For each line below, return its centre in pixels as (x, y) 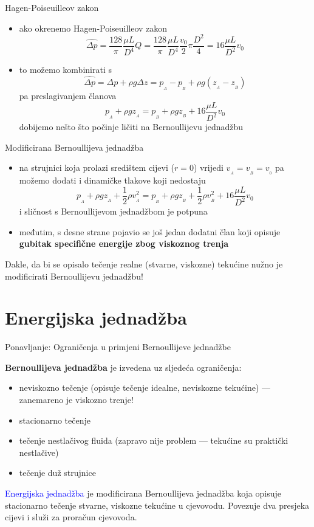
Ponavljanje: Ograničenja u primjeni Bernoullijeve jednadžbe (118, 347)
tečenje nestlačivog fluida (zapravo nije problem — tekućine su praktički (154, 440)
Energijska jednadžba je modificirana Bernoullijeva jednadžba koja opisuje (143, 493)
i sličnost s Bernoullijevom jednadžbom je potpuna (113, 211)
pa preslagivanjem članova (68, 96)
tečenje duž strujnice (57, 473)
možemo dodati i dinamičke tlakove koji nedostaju (112, 180)
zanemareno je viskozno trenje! (76, 400)
